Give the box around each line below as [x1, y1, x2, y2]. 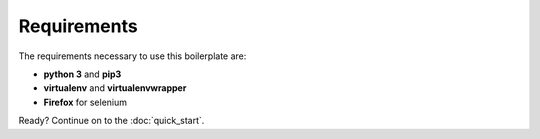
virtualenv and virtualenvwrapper [43, 82, 187, 94]
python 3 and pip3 [43, 68, 122, 80]
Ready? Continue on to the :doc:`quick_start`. [18, 115, 205, 127]
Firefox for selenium [43, 96, 128, 108]
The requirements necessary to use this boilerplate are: [18, 50, 247, 62]
